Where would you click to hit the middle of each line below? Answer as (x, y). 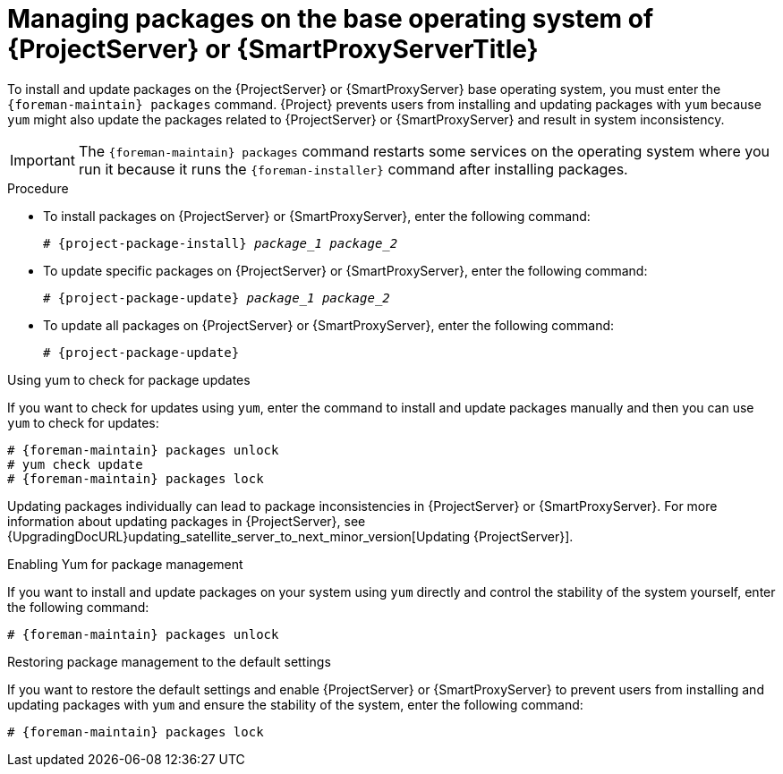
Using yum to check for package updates (129, 379)
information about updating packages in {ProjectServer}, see (187, 521)
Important (43, 160)
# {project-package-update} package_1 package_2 (217, 298)
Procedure (38, 188)
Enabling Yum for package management (125, 564)
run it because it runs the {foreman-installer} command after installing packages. (353, 169)
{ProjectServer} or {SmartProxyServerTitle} (273, 49)
